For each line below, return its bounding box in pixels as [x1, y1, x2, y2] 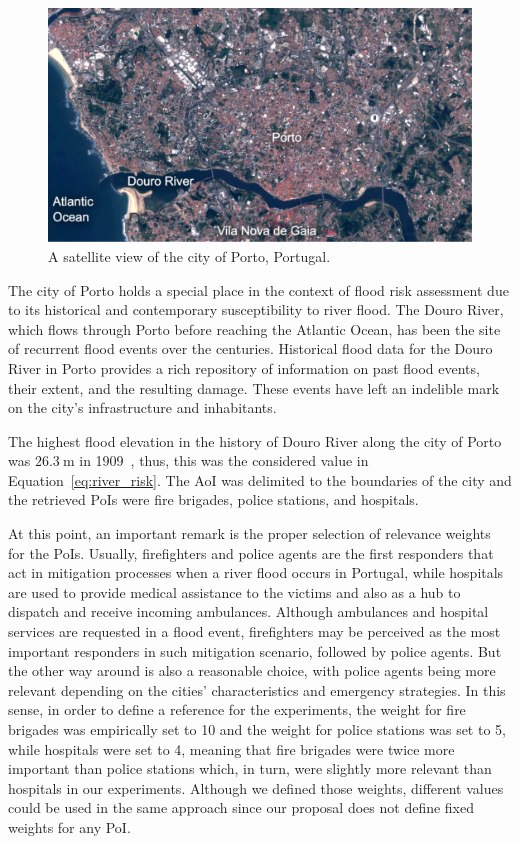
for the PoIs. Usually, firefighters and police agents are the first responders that [8, 542, 494, 563]
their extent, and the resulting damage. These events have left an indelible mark [8, 377, 500, 398]
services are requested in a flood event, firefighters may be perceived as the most [8, 621, 501, 642]
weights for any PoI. [8, 816, 131, 837]
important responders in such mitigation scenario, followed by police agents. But [8, 640, 502, 661]
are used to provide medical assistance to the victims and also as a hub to [8, 581, 461, 602]
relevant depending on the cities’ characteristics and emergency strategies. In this [8, 679, 506, 700]
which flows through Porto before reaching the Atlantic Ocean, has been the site [8, 318, 501, 339]
